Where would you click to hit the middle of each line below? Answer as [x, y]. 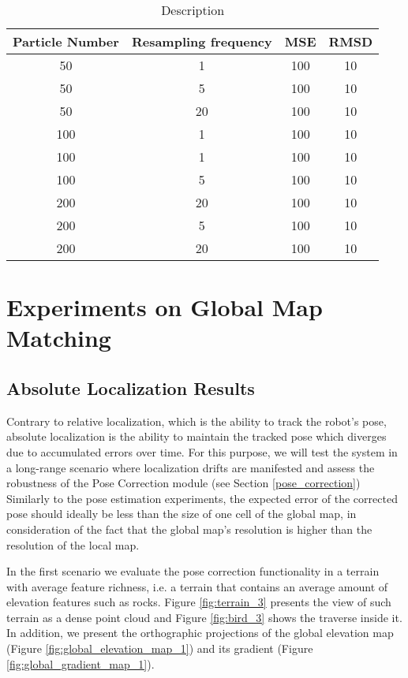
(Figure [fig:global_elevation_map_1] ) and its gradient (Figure [160, 648]
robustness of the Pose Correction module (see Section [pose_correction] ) [183, 483]
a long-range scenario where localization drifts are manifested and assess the [191, 467]
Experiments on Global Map [165, 307]
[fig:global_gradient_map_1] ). [80, 663]
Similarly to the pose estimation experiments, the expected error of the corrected [202, 498]
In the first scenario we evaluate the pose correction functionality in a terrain [193, 571]
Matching [59, 338]
